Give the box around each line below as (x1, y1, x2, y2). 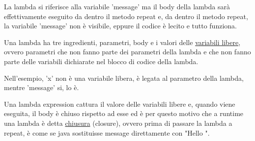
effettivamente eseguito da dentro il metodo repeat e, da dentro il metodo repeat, (4, 11, 248, 21)
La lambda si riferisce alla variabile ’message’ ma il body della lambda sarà (4, 1, 230, 11)
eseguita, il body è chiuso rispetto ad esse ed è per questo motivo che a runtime (4, 108, 244, 118)
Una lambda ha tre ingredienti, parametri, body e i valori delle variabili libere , (4, 37, 241, 47)
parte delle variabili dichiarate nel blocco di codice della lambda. (4, 56, 198, 66)
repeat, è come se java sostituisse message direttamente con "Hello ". (4, 127, 210, 138)
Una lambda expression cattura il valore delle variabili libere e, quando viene (4, 98, 235, 109)
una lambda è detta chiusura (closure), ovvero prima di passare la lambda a (4, 117, 232, 128)
